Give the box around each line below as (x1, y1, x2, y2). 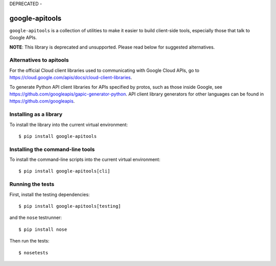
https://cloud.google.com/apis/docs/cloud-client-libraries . (9, 75, 132, 81)
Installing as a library (9, 111, 62, 118)
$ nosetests (18, 250, 49, 255)
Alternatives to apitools (9, 57, 69, 64)
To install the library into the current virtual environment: (9, 122, 128, 128)
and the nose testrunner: (9, 214, 62, 221)
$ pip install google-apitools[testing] (18, 203, 121, 209)
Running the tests (9, 181, 55, 188)
